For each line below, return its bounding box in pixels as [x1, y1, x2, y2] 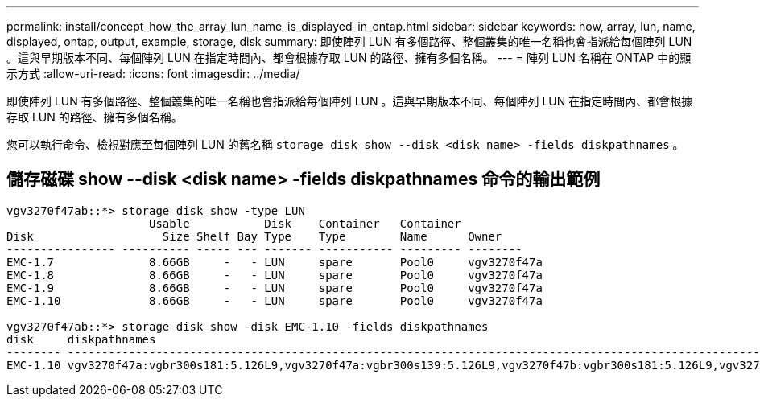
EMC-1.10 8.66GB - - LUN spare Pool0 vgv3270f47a [6, 294, 543, 307]
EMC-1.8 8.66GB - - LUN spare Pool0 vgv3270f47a [6, 268, 543, 282]
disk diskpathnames [6, 332, 156, 346]
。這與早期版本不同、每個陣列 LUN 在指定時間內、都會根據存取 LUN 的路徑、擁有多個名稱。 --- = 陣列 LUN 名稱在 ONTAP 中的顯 [6, 51, 692, 64]
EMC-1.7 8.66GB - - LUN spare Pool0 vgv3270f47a [6, 255, 543, 269]
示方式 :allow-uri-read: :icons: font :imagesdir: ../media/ [6, 67, 300, 80]
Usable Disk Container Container [149, 216, 461, 230]
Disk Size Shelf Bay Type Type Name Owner [6, 229, 502, 243]
